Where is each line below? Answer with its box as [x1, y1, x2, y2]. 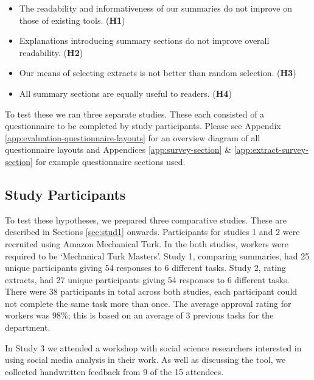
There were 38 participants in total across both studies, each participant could [5, 285, 298, 298]
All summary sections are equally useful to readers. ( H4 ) [19, 86, 232, 99]
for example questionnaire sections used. [35, 155, 186, 167]
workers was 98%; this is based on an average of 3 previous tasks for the [5, 309, 274, 322]
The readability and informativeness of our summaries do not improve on [19, 2, 292, 14]
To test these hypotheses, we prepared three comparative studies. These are [5, 213, 287, 226]
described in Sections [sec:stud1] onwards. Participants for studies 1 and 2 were [5, 225, 300, 238]
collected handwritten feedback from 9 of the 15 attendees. [5, 365, 224, 378]
